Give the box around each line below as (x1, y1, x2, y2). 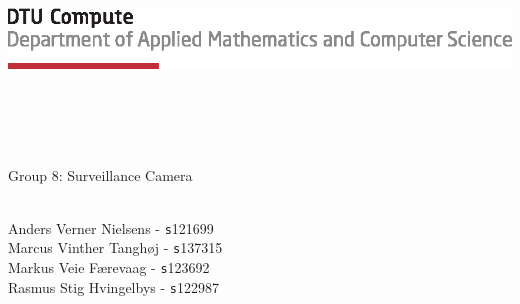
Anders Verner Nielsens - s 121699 (8, 217, 214, 238)
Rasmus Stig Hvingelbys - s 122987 (8, 276, 219, 297)
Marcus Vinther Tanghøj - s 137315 (8, 237, 223, 258)
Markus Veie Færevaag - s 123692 (8, 257, 210, 278)
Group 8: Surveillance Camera (8, 164, 193, 185)
